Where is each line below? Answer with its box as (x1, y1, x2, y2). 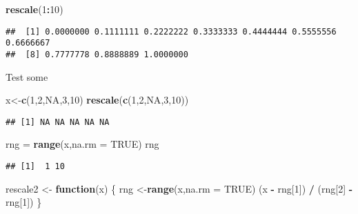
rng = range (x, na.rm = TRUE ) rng (6, 137, 159, 151)
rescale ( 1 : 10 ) (6, 2, 63, 16)
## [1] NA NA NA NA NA (6, 117, 110, 127)
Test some (6, 69, 48, 84)
